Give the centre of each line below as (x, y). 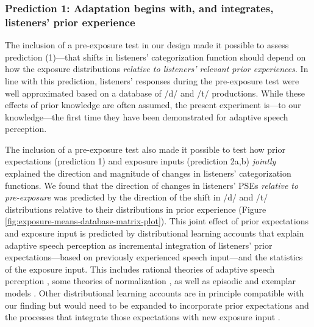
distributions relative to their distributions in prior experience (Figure (136, 209)
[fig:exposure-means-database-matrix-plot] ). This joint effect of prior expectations (157, 221)
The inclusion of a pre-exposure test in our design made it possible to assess (147, 45)
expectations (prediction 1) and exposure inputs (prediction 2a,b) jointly (141, 161)
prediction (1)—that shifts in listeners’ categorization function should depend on (155, 57)
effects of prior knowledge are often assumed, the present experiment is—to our (153, 105)
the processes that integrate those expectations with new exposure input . (143, 317)
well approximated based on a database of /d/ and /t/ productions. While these (155, 93)
